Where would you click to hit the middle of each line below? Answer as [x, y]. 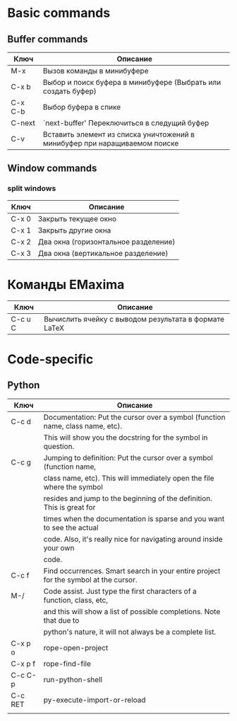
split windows [32, 189]
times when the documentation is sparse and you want [134, 519]
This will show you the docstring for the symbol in [126, 438]
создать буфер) [69, 91]
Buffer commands [48, 39]
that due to [61, 620]
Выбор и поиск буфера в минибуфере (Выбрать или [132, 82]
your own [59, 548]
